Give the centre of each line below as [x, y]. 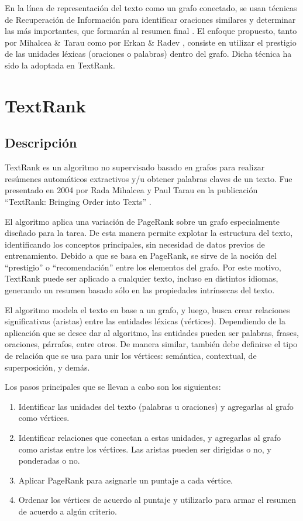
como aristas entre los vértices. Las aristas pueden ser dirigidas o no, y [145, 449]
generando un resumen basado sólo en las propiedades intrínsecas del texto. [140, 290]
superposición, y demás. [47, 367]
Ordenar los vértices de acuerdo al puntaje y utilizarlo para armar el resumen [157, 500]
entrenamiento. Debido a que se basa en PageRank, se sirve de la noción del [141, 256]
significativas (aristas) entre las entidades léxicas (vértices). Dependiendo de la [145, 321]
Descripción [41, 143]
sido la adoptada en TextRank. [60, 65]
